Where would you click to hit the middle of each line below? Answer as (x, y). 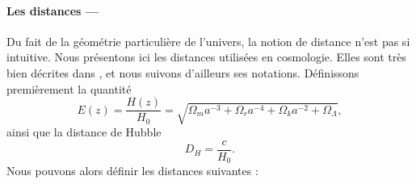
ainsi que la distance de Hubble (84, 132)
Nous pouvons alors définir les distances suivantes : (132, 171)
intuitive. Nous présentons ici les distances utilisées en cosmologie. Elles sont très (207, 57)
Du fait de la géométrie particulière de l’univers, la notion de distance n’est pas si (208, 41)
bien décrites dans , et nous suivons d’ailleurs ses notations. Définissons (183, 72)
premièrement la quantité (69, 88)
